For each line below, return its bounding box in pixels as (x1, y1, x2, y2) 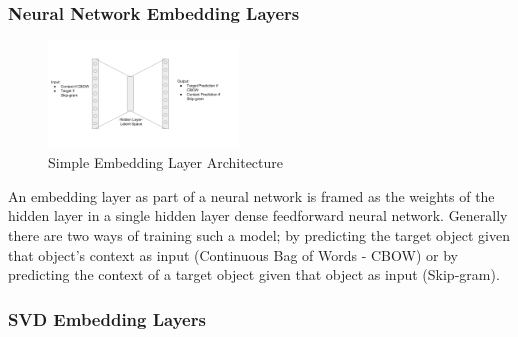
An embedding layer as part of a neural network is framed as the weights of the (8, 185, 495, 206)
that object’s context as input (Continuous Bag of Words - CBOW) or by (8, 244, 458, 265)
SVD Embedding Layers (8, 306, 206, 331)
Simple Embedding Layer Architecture (48, 152, 284, 173)
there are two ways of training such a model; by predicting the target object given (8, 224, 510, 245)
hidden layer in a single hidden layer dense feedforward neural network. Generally (8, 205, 508, 226)
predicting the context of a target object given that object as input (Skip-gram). (8, 264, 500, 285)
